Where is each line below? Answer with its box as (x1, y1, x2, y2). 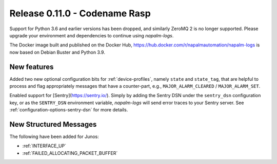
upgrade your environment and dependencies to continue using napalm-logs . (9, 32, 174, 38)
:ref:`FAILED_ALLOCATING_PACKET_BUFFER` (22, 150, 118, 156)
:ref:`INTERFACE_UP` (22, 143, 67, 149)
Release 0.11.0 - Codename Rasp (9, 8, 151, 19)
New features (9, 62, 54, 71)
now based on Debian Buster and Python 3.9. (9, 49, 105, 55)
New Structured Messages (9, 120, 97, 129)
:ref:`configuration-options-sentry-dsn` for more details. (9, 107, 128, 113)
